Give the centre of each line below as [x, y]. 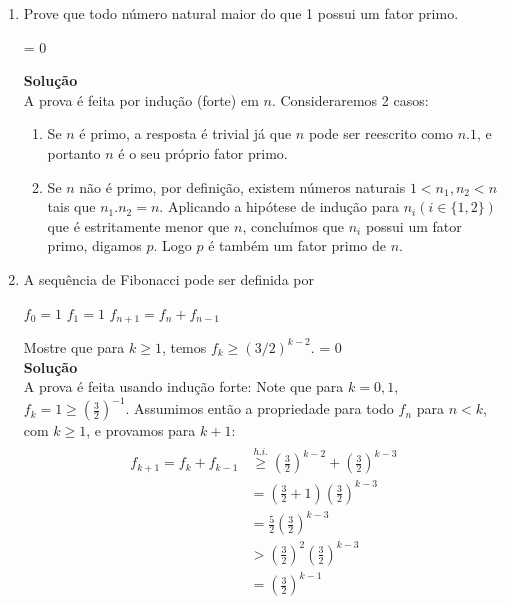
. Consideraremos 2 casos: [350, 99]
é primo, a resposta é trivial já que [185, 133]
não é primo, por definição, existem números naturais [242, 186]
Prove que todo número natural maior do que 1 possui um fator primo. [241, 13]
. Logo [172, 245]
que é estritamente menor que [138, 225]
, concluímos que [293, 225]
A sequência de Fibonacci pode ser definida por [168, 278]
